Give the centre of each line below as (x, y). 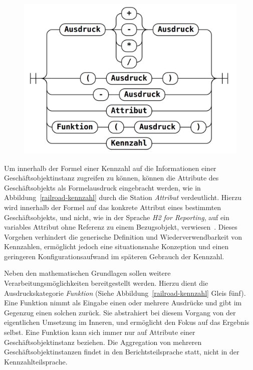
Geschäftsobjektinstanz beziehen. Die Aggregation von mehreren (103, 342)
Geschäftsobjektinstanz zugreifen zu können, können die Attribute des (111, 178)
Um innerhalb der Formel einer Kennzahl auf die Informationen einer (110, 168)
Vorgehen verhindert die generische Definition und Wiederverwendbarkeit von (123, 236)
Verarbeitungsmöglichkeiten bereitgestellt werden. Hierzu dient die (106, 283)
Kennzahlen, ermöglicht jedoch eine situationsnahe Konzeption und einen (116, 246)
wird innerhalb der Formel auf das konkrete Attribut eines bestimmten (113, 207)
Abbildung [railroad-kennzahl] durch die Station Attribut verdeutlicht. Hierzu (123, 197)
